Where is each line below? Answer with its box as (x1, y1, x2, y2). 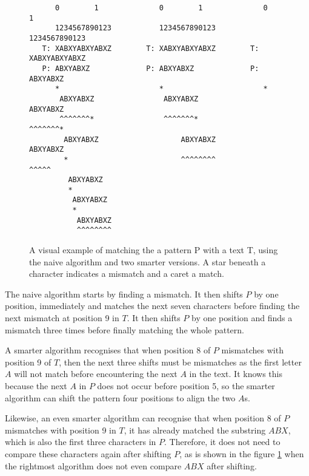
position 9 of (5, 355, 51, 368)
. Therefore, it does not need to (164, 435, 281, 448)
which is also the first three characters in (5, 435, 156, 448)
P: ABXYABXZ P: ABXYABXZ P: (42, 64, 259, 73)
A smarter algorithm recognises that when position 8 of (5, 344, 211, 356)
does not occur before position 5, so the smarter (97, 379, 275, 392)
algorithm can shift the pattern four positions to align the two (5, 391, 236, 404)
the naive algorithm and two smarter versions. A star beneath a (29, 255, 266, 268)
